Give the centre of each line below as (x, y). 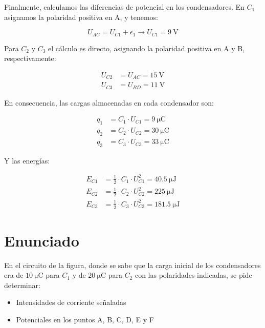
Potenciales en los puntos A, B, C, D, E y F (85, 320)
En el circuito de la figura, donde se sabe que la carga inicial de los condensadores (132, 265)
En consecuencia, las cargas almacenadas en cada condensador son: (109, 102)
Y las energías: (27, 160)
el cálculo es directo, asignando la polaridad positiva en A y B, (147, 48)
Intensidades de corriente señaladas (71, 302)
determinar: (22, 285)
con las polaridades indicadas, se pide (193, 275)
